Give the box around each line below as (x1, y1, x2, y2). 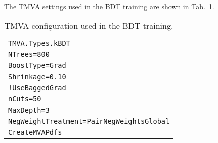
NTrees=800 (8, 50, 50, 58)
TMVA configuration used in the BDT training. (4, 19, 173, 31)
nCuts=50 (8, 94, 41, 103)
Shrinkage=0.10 (8, 72, 66, 81)
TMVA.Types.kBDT (8, 39, 70, 47)
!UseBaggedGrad (8, 83, 66, 92)
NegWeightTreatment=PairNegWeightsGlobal (8, 117, 170, 125)
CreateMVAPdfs (8, 128, 62, 136)
